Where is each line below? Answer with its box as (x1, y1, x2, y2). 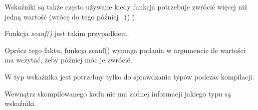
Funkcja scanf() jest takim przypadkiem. (5, 28, 129, 38)
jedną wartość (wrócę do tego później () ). (5, 11, 137, 21)
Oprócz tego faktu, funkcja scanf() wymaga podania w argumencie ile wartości (5, 44, 245, 55)
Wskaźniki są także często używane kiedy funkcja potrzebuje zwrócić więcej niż (5, 1, 247, 11)
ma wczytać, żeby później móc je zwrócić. (5, 54, 132, 65)
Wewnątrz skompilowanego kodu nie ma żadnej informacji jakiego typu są (5, 88, 231, 98)
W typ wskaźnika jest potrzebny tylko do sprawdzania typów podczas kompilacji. (5, 71, 254, 81)
